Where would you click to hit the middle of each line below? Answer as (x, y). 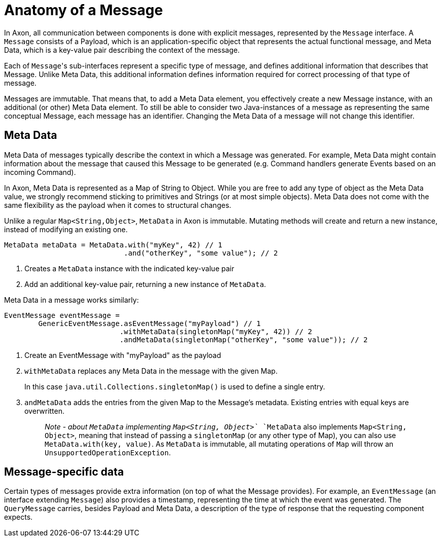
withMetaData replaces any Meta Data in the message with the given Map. (151, 371)
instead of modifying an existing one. (66, 229)
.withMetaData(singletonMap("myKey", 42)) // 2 (216, 331)
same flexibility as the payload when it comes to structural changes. (118, 205)
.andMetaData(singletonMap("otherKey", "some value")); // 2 (244, 339)
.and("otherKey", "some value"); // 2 (201, 253)
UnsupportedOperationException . (108, 452)
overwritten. (45, 411)
